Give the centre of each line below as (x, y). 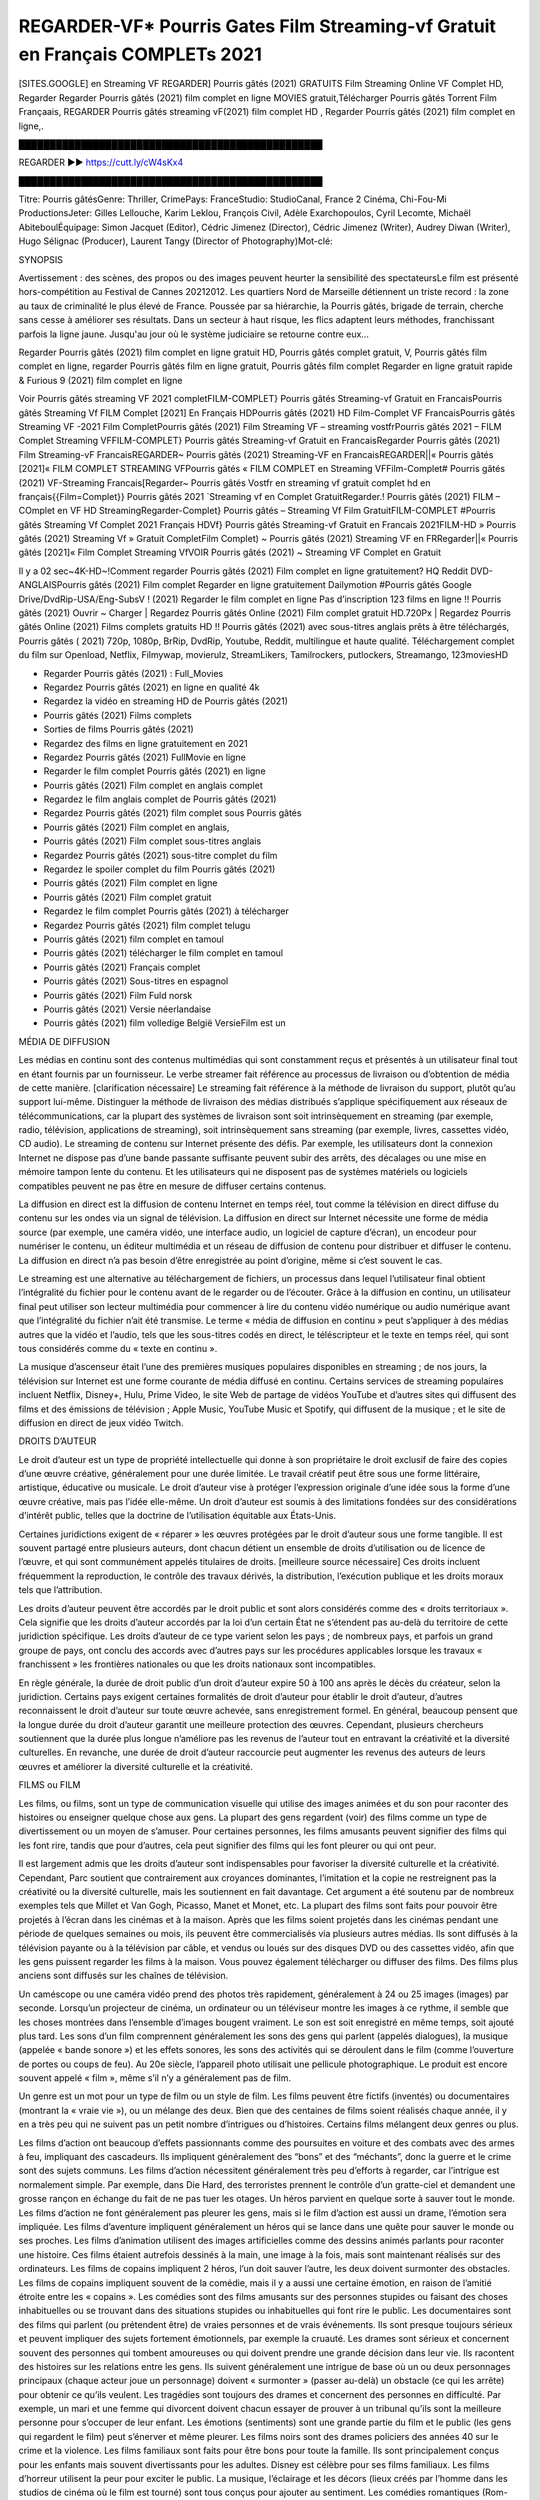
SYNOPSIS (41, 259)
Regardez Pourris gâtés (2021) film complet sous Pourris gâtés (172, 813)
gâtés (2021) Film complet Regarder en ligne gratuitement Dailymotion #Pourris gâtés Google (280, 585)
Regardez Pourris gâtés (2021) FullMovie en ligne (145, 757)
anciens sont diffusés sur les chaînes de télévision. (123, 1976)
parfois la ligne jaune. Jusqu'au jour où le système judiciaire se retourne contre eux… (194, 334)
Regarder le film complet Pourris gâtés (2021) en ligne (154, 771)
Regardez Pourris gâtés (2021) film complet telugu (147, 925)
